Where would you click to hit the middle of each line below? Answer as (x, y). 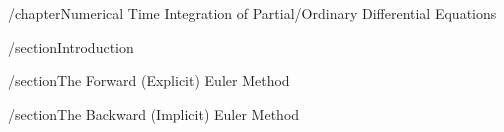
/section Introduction (71, 46)
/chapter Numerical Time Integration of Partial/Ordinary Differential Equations (252, 13)
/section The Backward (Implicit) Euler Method (154, 113)
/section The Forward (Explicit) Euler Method (149, 80)
